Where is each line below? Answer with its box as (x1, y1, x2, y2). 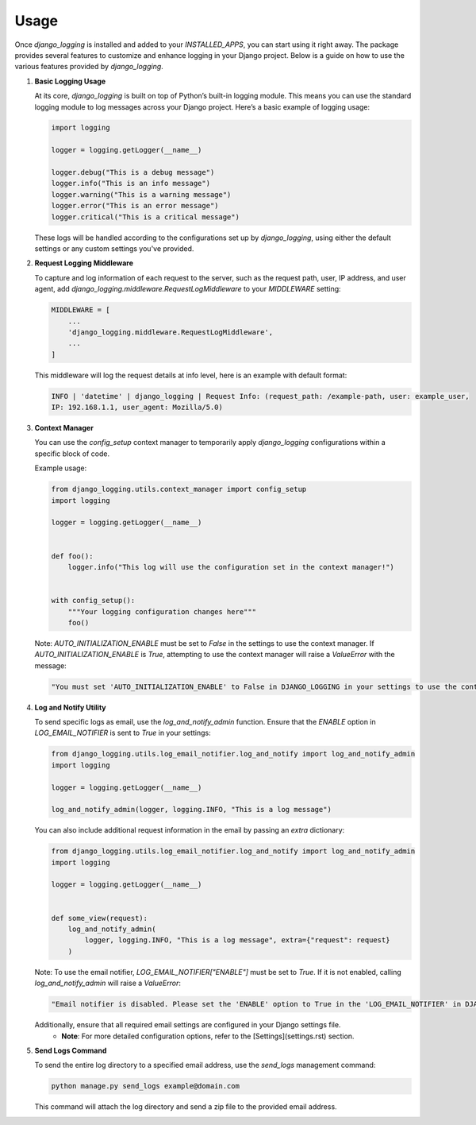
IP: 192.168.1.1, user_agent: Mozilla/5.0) (51, 403, 224, 412)
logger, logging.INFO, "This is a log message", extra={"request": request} (84, 936, 390, 945)
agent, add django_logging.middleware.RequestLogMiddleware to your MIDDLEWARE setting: (34, 284, 341, 294)
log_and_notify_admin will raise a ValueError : (34, 978, 182, 988)
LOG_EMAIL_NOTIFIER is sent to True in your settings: (34, 728, 211, 738)
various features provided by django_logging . (14, 62, 164, 72)
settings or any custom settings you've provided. (34, 243, 194, 253)
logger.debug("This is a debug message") (51, 168, 215, 177)
